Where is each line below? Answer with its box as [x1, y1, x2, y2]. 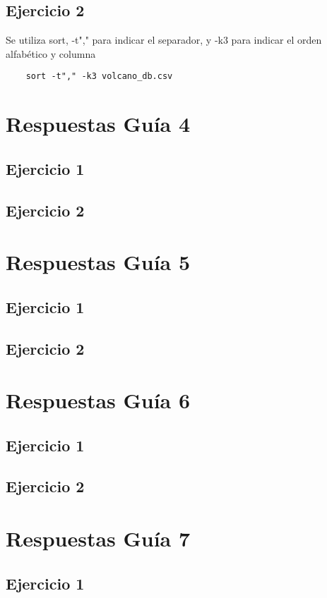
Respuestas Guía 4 [6, 109, 191, 138]
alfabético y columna [6, 46, 96, 61]
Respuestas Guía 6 [6, 386, 191, 415]
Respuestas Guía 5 [6, 248, 191, 276]
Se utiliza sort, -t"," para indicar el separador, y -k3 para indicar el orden [6, 32, 322, 47]
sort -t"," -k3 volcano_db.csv [25, 71, 173, 82]
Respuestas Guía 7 [6, 524, 191, 553]
